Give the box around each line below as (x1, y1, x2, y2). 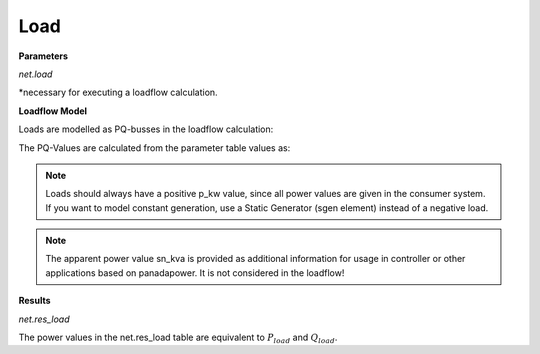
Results (18, 295, 51, 307)
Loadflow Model (18, 105, 88, 117)
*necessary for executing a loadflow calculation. (18, 86, 219, 99)
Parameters (18, 50, 69, 62)
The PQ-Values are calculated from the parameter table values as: (18, 141, 291, 154)
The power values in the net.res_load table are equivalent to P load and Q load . (18, 331, 338, 345)
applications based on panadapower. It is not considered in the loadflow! (45, 266, 345, 279)
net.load (18, 68, 53, 80)
